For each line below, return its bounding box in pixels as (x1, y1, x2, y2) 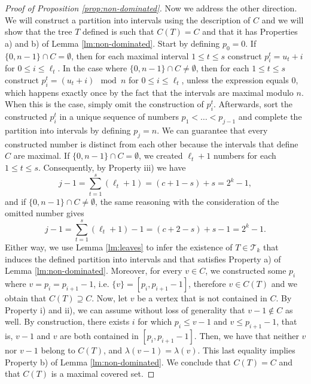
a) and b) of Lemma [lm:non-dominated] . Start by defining (5, 37, 220, 49)
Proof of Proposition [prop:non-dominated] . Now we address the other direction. (5, 2, 297, 14)
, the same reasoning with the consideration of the (95, 195, 279, 207)
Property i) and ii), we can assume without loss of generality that (5, 303, 245, 316)
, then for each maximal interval (71, 49, 189, 62)
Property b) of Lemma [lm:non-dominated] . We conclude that (5, 355, 231, 368)
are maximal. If (13, 149, 70, 162)
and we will (261, 13, 304, 26)
